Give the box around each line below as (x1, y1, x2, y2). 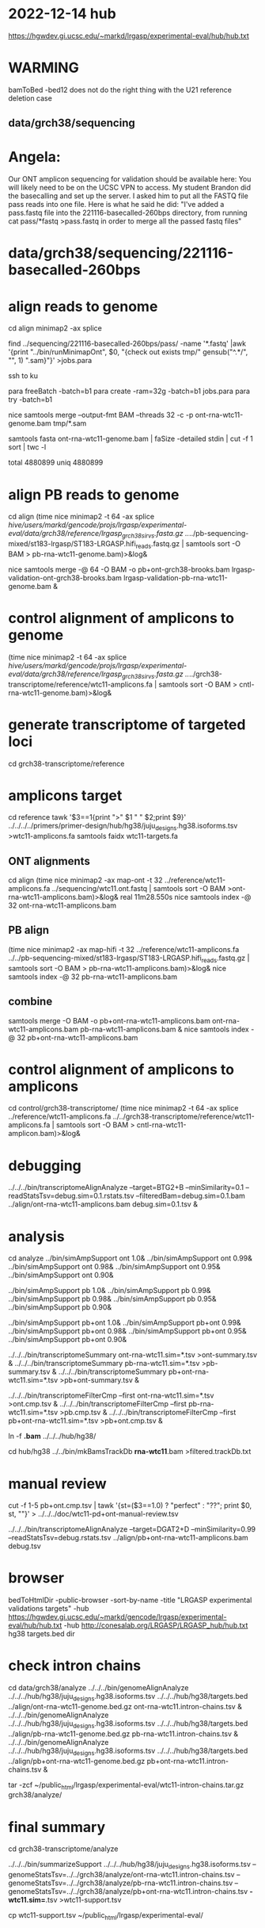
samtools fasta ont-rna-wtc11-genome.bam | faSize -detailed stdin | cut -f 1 (8, 434, 253, 444)
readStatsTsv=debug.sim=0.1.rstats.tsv (8, 1191, 134, 1201)
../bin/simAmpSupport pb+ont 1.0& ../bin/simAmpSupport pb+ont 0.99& (8, 1318, 241, 1328)
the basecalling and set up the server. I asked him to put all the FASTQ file (8, 191, 249, 201)
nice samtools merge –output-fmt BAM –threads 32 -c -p (8, 410, 194, 420)
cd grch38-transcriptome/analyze (8, 1844, 119, 1853)
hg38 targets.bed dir (8, 1629, 75, 1639)
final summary (8, 1818, 106, 1836)
